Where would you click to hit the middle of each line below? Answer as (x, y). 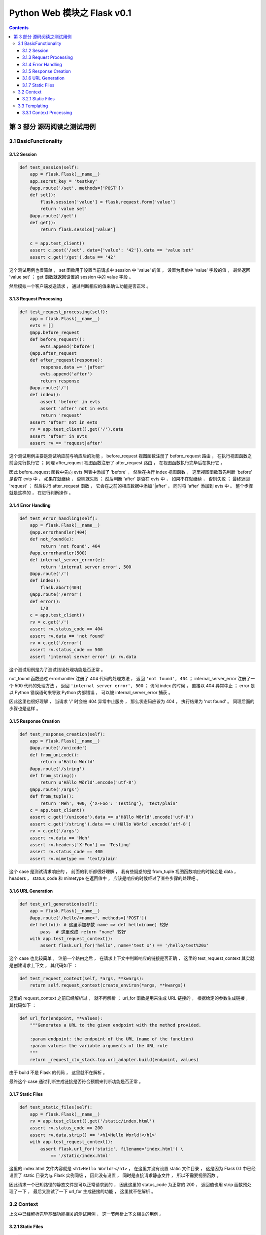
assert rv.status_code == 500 (66, 650)
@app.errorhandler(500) (58, 553)
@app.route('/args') (55, 789)
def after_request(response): (66, 360)
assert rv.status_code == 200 (66, 1128)
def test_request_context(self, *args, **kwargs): (82, 978)
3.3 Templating (33, 106)
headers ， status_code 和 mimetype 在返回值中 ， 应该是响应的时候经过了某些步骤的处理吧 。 (105, 878)
